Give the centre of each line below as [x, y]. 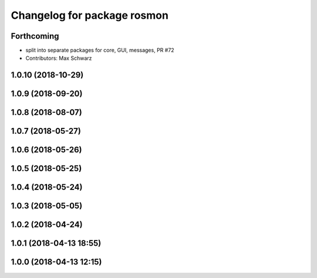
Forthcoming [35, 36]
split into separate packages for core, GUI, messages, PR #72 [100, 50]
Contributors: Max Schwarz [59, 58]
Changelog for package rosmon [90, 15]
